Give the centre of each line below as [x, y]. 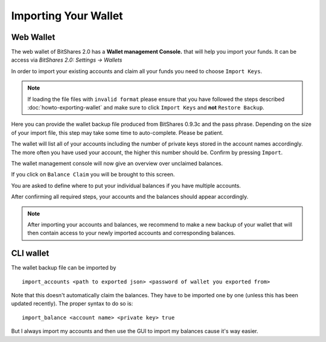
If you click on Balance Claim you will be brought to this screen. [93, 175]
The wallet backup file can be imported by [64, 268]
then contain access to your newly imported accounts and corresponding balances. [131, 233]
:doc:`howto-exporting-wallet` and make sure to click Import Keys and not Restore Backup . [146, 108]
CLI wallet [30, 253]
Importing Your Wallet [67, 16]
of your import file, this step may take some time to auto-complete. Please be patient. [117, 132]
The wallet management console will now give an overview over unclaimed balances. [117, 163]
